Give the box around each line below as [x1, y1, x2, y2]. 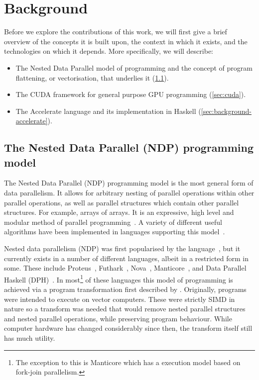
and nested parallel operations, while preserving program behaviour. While [4, 313, 232, 323]
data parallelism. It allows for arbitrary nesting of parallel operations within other [4, 188, 255, 198]
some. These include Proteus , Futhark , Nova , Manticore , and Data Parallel [4, 263, 247, 273]
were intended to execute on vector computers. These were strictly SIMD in [4, 293, 235, 304]
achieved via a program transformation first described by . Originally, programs [4, 284, 247, 294]
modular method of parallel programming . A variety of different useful [4, 216, 222, 227]
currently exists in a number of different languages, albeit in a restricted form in [4, 253, 249, 263]
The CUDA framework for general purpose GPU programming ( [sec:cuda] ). [15, 89, 246, 99]
